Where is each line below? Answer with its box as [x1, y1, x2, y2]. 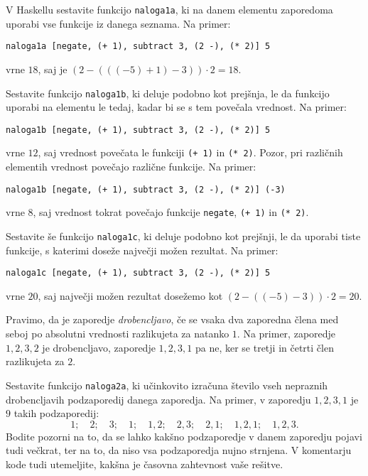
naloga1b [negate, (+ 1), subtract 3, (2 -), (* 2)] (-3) [6, 184, 286, 195]
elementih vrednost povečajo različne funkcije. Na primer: [6, 159, 256, 174]
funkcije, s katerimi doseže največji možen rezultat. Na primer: [6, 242, 278, 257]
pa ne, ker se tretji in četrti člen [195, 340, 334, 355]
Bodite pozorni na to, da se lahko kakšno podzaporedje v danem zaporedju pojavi [6, 428, 362, 443]
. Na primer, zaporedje [237, 326, 336, 341]
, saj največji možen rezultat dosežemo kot [38, 288, 223, 303]
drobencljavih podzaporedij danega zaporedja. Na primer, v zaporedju [6, 391, 311, 406]
